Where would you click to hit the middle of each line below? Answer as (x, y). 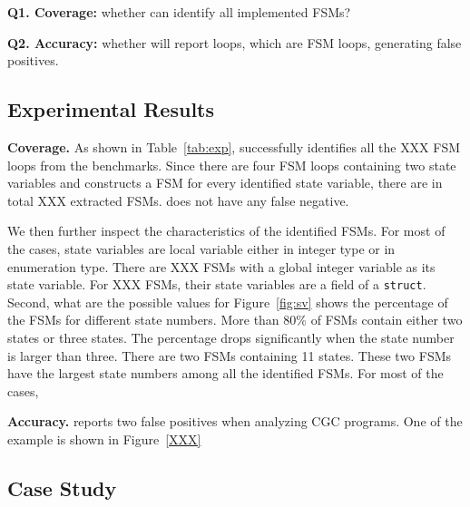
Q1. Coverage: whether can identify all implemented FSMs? (179, 12)
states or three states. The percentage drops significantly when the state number (231, 337)
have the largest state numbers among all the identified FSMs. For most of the (225, 373)
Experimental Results (111, 109)
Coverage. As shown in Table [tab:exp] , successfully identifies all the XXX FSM (234, 146)
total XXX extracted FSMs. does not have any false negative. (178, 200)
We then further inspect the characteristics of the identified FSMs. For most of (226, 231)
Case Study (62, 487)
